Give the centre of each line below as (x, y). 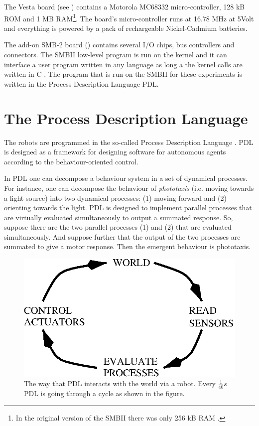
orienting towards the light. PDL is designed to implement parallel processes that (128, 208)
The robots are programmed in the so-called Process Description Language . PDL (129, 142)
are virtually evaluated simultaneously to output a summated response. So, (119, 217)
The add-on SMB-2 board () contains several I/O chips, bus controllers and (119, 45)
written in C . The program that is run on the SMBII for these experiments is (123, 74)
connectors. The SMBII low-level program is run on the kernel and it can (116, 55)
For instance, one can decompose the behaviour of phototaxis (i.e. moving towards (129, 188)
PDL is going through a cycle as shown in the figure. (104, 393)
